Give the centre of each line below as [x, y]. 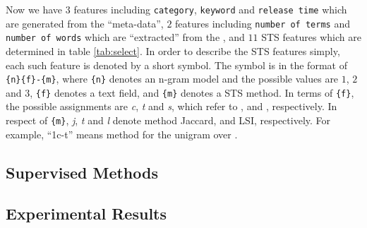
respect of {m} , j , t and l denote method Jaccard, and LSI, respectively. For [168, 120]
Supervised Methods [82, 172]
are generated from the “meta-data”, [85, 23]
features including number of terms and [263, 23]
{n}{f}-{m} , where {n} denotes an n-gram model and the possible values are [172, 79]
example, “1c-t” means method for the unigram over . [122, 134]
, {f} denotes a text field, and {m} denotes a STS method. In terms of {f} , [192, 92]
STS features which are [311, 37]
